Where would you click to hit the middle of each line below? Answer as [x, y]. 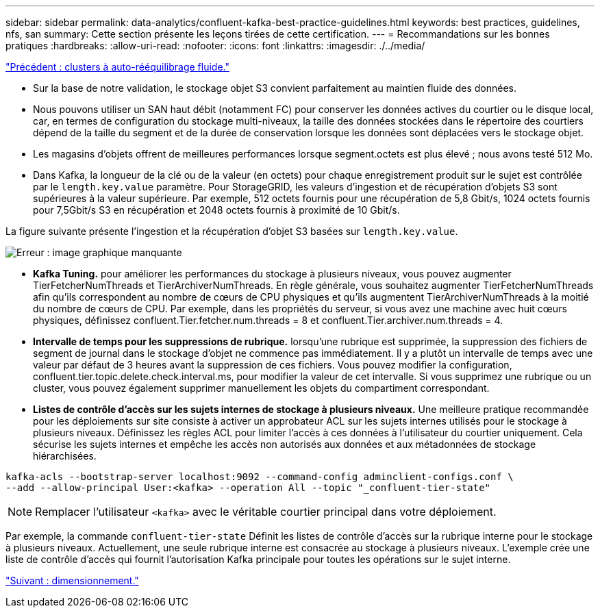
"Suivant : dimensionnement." [72, 580]
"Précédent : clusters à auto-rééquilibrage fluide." [117, 67]
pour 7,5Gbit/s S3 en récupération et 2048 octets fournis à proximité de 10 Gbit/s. [216, 210]
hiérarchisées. [65, 456]
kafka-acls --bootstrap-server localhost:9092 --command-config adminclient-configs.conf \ [260, 477]
